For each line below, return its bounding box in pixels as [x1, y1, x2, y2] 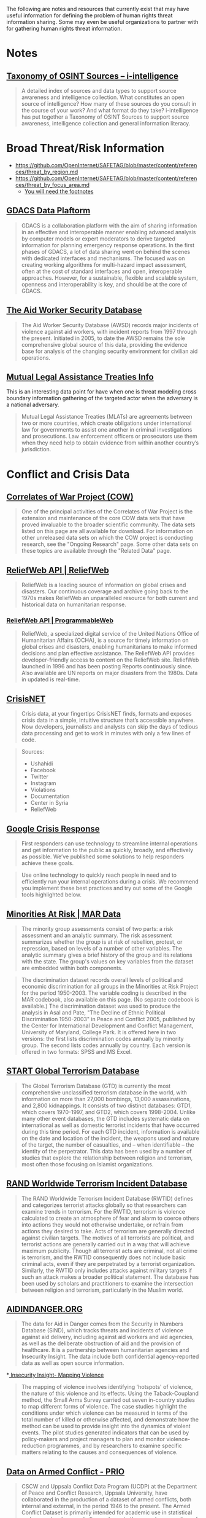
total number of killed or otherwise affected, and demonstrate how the [21, 1416, 199, 1423]
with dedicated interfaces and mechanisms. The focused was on [21, 255, 185, 262]
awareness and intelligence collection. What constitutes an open [21, 93, 185, 101]
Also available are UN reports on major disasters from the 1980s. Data [21, 670, 198, 677]
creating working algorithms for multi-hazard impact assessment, [21, 261, 187, 268]
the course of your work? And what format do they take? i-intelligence [21, 107, 199, 114]
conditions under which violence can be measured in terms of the [21, 1409, 188, 1417]
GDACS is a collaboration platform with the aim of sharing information [21, 221, 197, 229]
